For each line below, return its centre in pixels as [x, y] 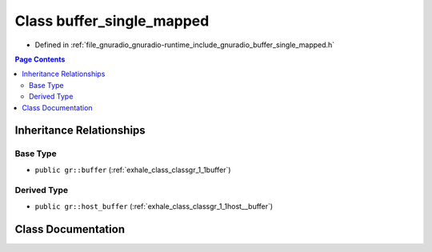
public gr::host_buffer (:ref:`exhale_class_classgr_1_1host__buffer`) [154, 206]
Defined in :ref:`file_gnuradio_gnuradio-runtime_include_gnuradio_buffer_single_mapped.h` [185, 45]
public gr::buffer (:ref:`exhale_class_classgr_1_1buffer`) [133, 170]
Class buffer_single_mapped [112, 21]
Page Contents [40, 59]
